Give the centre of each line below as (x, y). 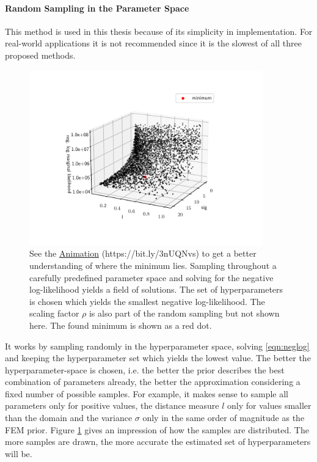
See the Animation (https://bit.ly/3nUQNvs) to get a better (143, 253)
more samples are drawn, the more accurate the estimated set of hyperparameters (158, 442)
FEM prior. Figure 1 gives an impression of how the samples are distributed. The (157, 429)
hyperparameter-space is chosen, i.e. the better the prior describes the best (145, 369)
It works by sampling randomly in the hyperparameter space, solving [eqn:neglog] (157, 346)
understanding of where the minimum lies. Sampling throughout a (153, 265)
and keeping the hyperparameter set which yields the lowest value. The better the (158, 358)
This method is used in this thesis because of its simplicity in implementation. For (159, 31)
